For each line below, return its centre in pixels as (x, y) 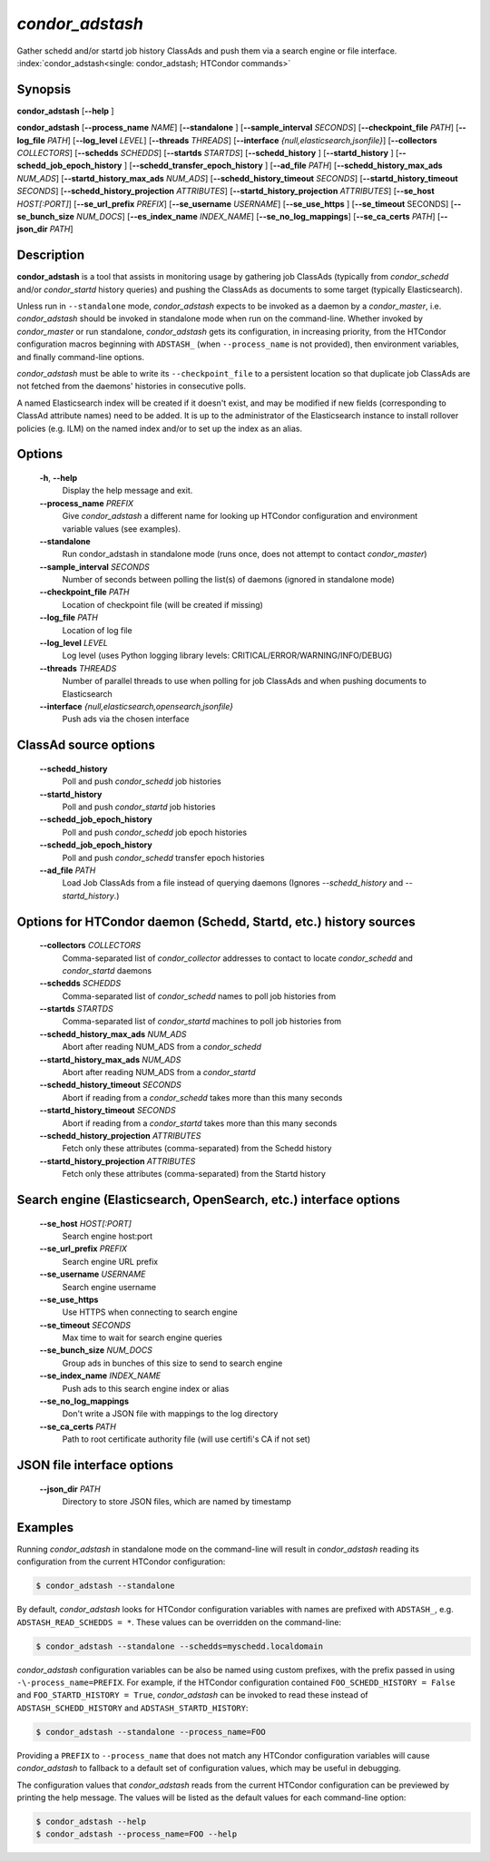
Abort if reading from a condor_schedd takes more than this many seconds (202, 1097)
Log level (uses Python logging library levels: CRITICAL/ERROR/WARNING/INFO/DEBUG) (227, 656)
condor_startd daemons (107, 970)
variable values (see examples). (122, 529)
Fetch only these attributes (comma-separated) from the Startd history (194, 1174)
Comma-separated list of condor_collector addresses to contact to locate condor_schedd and (237, 958)
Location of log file (97, 630)
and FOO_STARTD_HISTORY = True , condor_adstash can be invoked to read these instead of (192, 1695)
